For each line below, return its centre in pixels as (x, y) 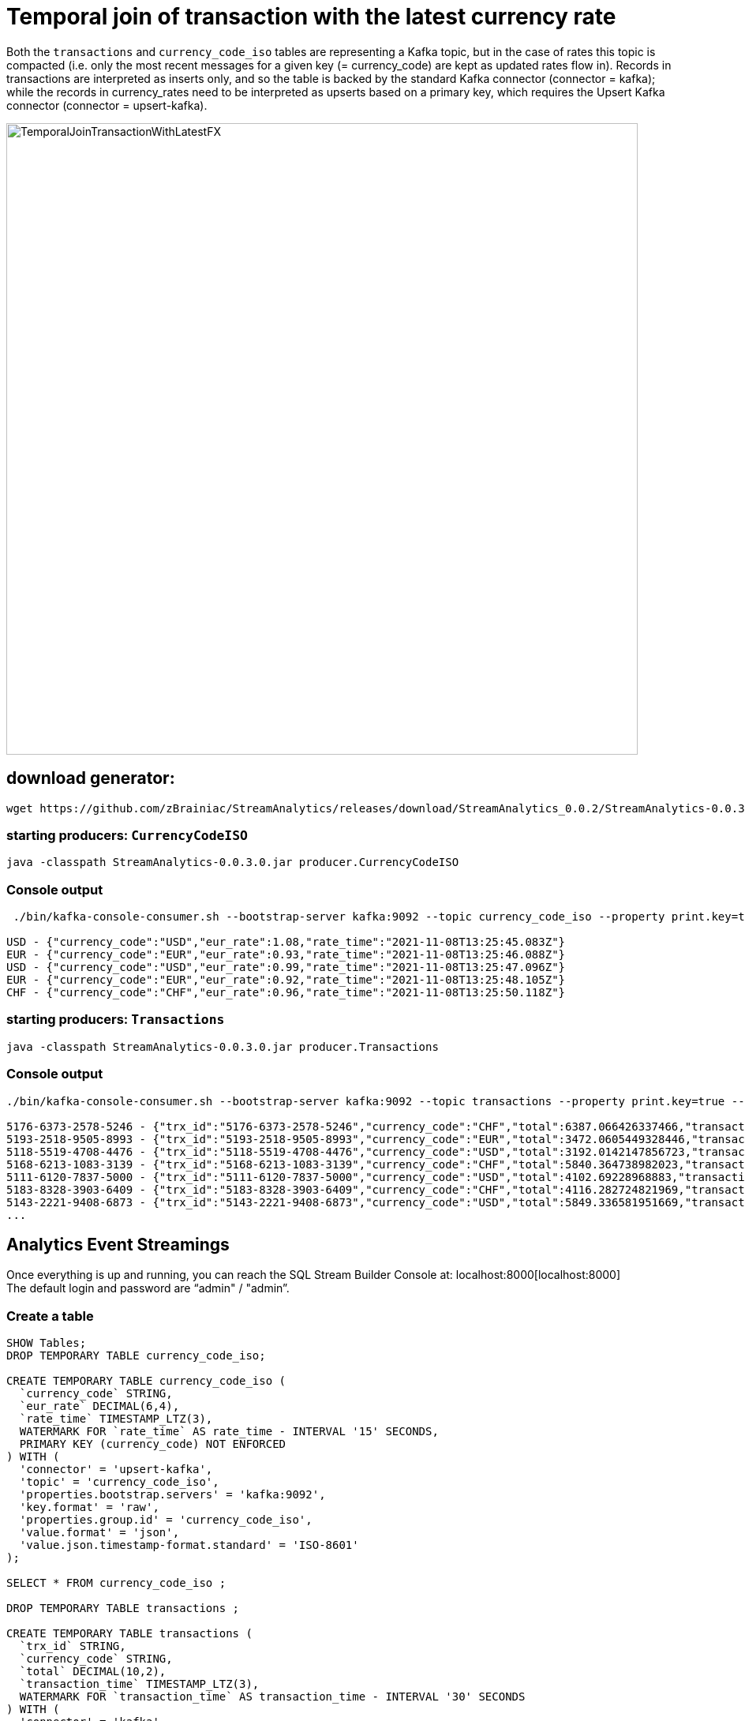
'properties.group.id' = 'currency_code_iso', (166, 1520)
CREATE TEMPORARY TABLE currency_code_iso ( (146, 1381)
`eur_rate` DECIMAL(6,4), (99, 1406)
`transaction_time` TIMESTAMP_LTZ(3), (139, 1684)
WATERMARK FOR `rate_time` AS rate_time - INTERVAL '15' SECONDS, (229, 1432)
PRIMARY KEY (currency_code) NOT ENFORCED (153, 1444)
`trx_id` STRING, (73, 1646)
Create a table (50, 1316)
